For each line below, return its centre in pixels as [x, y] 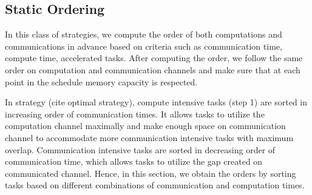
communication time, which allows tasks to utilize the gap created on [134, 161]
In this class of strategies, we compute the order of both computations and [144, 34]
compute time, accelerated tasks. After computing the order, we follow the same [154, 58]
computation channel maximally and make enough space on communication [145, 126]
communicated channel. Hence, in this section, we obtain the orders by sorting [151, 173]
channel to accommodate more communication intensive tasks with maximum [149, 137]
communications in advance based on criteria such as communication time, [144, 46]
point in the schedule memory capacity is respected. [101, 81]
